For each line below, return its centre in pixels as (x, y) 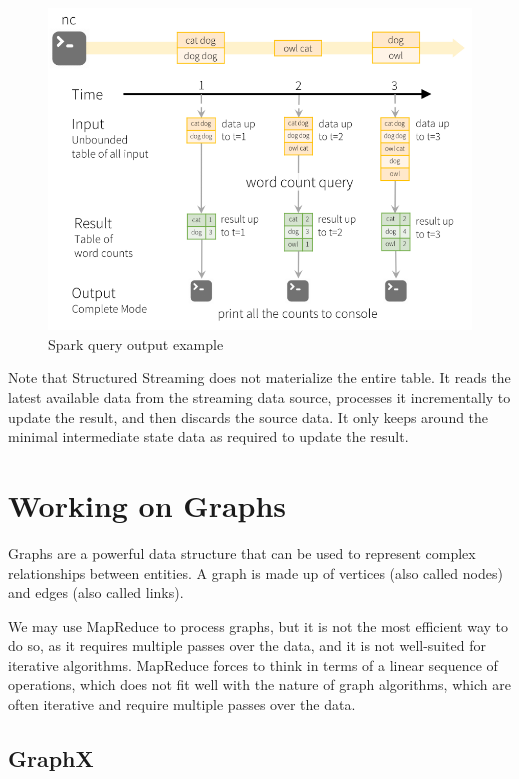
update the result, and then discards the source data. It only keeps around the (248, 416)
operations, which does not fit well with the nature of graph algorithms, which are (259, 684)
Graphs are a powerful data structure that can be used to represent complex (242, 552)
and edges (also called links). (96, 592)
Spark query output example (136, 343)
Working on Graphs (147, 504)
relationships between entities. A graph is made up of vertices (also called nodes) (255, 572)
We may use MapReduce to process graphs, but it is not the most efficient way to (258, 625)
